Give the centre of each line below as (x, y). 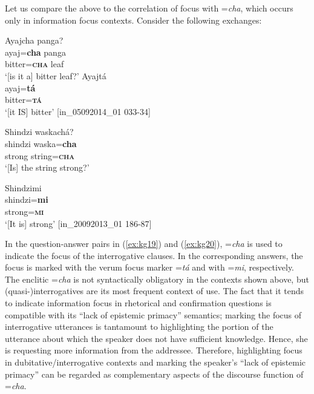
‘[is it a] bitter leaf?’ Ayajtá (56, 75)
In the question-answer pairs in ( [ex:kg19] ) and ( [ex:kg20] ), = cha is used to (144, 244)
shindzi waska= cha (41, 143)
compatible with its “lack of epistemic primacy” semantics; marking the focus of (153, 314)
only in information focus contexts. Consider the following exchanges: (133, 20)
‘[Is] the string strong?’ (47, 167)
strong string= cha (40, 155)
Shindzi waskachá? (39, 132)
